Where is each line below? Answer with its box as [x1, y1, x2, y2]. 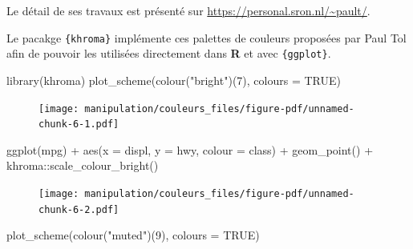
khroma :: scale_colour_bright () [6, 157, 159, 174]
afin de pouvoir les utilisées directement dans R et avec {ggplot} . [6, 45, 331, 62]
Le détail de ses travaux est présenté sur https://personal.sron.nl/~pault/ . [6, 2, 370, 18]
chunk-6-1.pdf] [38, 118, 119, 131]
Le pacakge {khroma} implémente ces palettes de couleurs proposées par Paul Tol [6, 29, 407, 46]
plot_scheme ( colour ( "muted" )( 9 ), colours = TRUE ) [6, 227, 260, 243]
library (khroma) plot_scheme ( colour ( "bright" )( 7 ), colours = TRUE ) [6, 71, 341, 88]
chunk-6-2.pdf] [38, 203, 119, 215]
